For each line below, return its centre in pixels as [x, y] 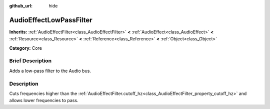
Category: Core [26, 48]
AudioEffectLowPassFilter [51, 20]
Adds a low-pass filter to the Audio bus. [50, 71]
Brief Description [30, 61]
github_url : [21, 6]
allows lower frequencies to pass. [44, 101]
